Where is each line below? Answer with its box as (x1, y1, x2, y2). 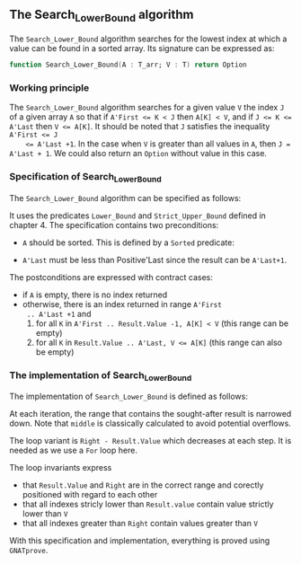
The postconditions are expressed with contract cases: (9, 271, 214, 282)
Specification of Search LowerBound (9, 171, 162, 185)
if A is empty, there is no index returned (22, 289, 168, 300)
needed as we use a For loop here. (9, 445, 137, 456)
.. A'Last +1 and (26, 308, 92, 319)
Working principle (9, 81, 90, 93)
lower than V (22, 508, 69, 519)
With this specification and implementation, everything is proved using (9, 535, 270, 546)
